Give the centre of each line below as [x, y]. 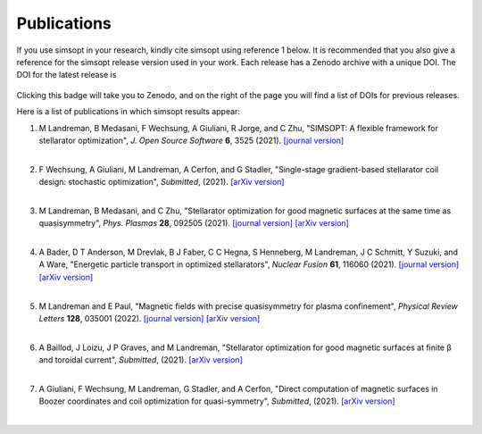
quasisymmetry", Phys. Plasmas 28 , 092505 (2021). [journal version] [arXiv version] [194, 223]
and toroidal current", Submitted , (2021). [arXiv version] [141, 360]
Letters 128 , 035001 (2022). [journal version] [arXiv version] [150, 318]
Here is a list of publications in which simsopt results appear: [129, 112]
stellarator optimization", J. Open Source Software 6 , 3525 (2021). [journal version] [191, 140]
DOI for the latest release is [66, 75]
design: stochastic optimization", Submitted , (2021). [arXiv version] [162, 182]
